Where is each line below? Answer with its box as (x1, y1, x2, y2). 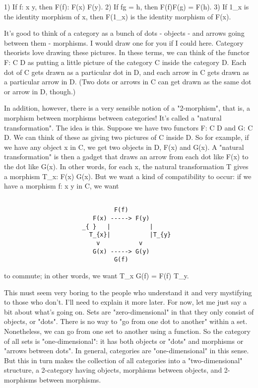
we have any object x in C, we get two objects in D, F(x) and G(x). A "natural (4, 141, 244, 152)
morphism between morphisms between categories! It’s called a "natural (4, 112, 222, 123)
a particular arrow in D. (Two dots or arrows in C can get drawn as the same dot (4, 76, 252, 87)
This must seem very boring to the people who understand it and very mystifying (4, 287, 252, 297)
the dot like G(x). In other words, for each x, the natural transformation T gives (4, 161, 249, 171)
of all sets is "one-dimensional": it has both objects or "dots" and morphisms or (4, 335, 244, 346)
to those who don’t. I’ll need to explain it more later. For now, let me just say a (4, 297, 247, 307)
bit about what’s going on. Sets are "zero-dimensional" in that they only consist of (4, 306, 254, 317)
